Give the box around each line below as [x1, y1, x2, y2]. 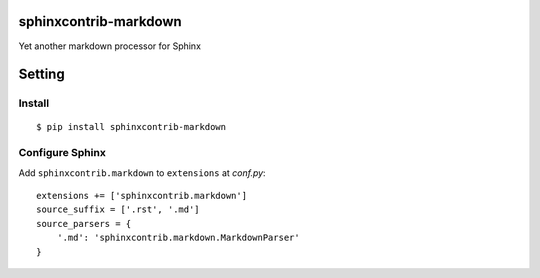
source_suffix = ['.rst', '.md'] [36, 204, 200, 215]
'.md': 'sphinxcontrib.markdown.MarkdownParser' [56, 232, 300, 244]
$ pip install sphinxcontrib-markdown [36, 121, 227, 133]
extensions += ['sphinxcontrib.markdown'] [36, 190, 248, 202]
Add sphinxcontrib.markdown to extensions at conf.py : [18, 166, 266, 179]
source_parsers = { [36, 218, 132, 229]
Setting [18, 66, 65, 83]
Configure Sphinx [18, 146, 107, 160]
